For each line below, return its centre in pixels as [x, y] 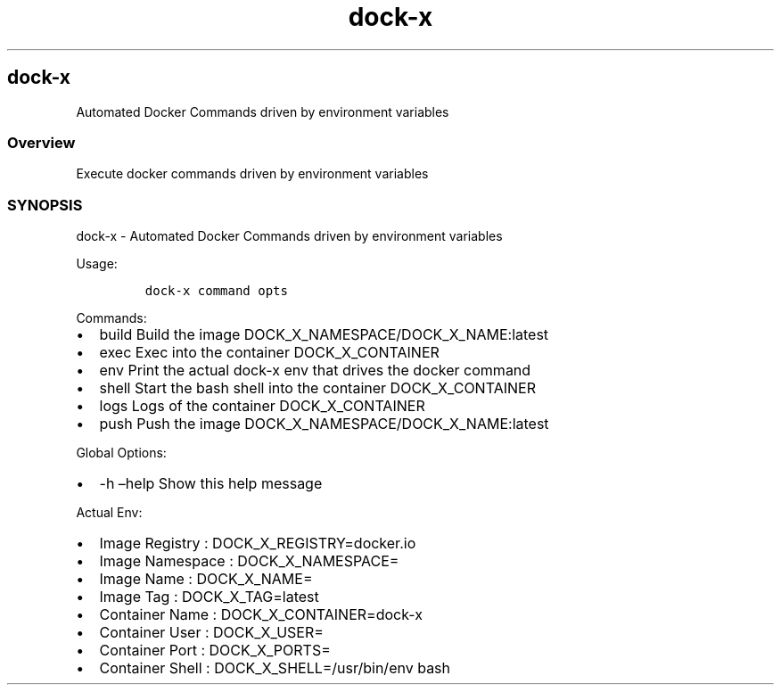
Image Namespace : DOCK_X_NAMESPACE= [249, 561]
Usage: [97, 264]
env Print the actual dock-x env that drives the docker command [315, 371]
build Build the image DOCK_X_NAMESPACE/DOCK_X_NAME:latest [324, 335]
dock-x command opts [216, 291]
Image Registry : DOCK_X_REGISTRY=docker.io [258, 544]
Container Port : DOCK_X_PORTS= [215, 651]
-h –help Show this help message [211, 484]
